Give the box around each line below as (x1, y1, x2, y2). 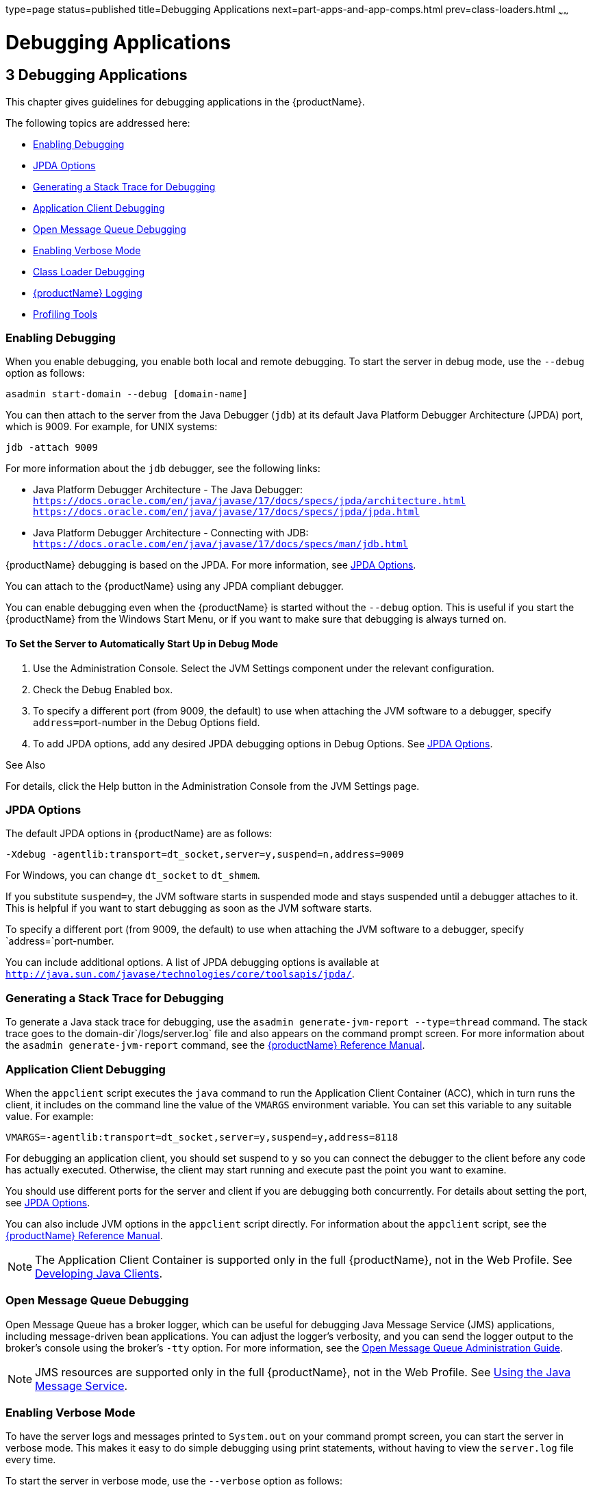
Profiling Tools (33, 308, 98, 320)
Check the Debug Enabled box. (33, 683, 173, 695)
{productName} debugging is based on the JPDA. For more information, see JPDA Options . (5, 559, 416, 571)
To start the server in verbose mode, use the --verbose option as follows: (5, 1475, 343, 1487)
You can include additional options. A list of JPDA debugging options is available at (5, 956, 379, 969)
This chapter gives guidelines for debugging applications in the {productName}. (5, 95, 365, 108)
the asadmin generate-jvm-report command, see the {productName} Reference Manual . (5, 1039, 425, 1052)
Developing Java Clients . (35, 1266, 163, 1280)
